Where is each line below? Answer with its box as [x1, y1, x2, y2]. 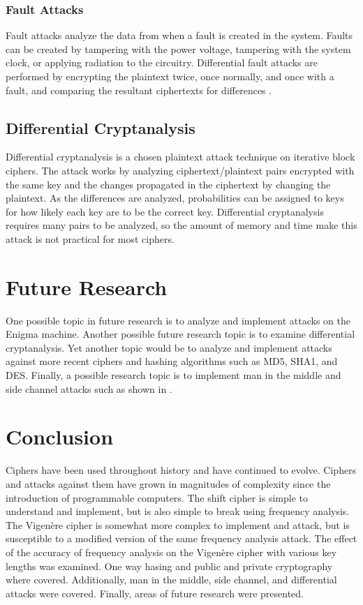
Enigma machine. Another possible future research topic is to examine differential [6, 327, 355, 341]
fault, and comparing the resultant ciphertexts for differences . [6, 82, 272, 97]
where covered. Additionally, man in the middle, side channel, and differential [6, 572, 337, 587]
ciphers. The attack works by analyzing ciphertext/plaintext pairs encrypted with [6, 163, 355, 177]
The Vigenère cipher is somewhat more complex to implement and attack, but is [6, 517, 350, 532]
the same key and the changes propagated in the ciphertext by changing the [6, 177, 331, 191]
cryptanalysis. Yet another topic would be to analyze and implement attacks [6, 340, 332, 354]
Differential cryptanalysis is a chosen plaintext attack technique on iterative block [6, 149, 355, 164]
